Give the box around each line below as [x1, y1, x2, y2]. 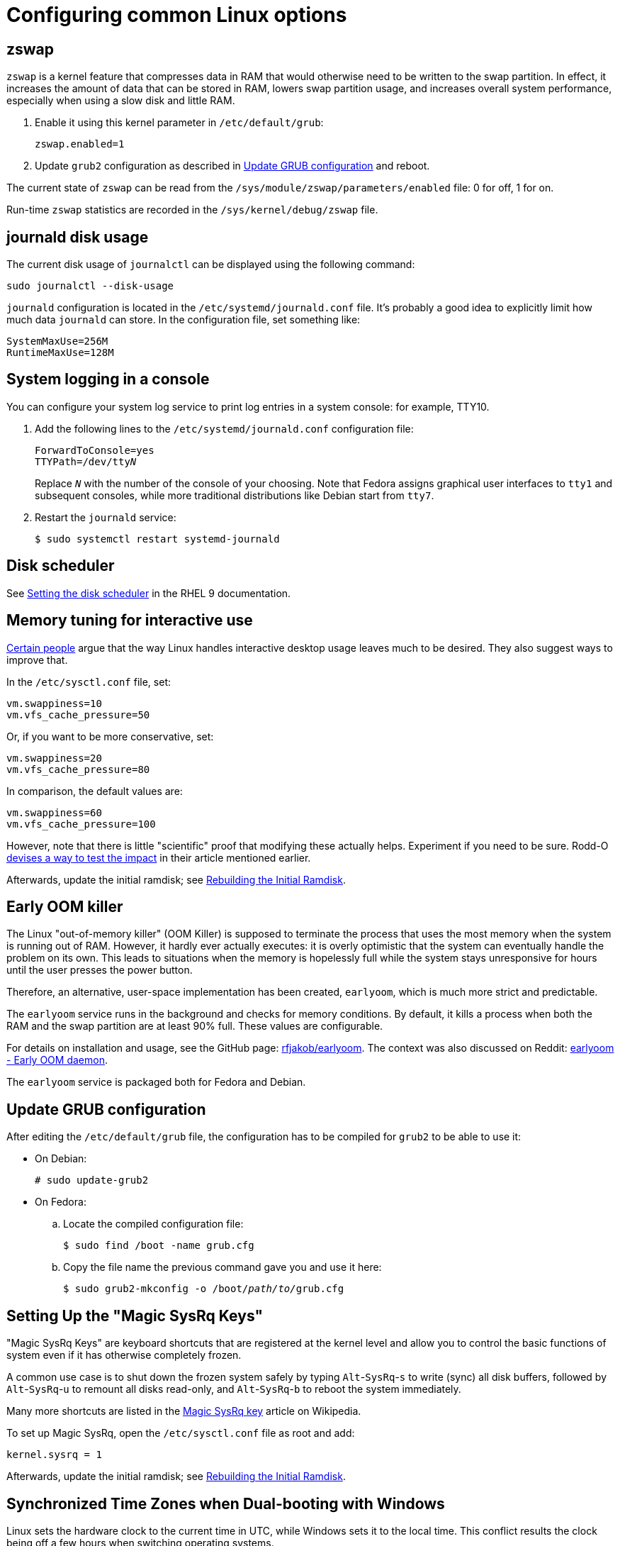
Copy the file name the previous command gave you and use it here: [63, 1261, 382, 1274]
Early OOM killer [6, 897, 123, 916]
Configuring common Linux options [6, 3, 347, 27]
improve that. [6, 653, 68, 666]
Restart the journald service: [35, 511, 176, 523]
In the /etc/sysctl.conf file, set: [6, 675, 171, 688]
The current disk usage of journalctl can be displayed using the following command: [6, 258, 415, 271]
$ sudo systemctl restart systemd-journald [35, 533, 280, 545]
